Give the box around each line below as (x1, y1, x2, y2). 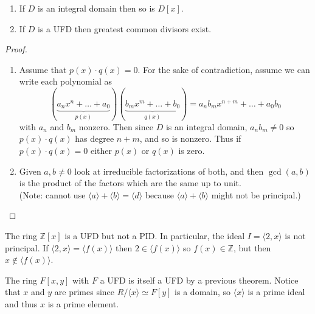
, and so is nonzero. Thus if (139, 132, 241, 145)
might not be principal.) (211, 188, 301, 201)
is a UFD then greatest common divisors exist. (38, 22, 212, 35)
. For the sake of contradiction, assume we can (137, 63, 310, 75)
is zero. (178, 144, 205, 156)
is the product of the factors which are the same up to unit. (19, 176, 241, 189)
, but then (233, 241, 271, 254)
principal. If (5, 241, 49, 254)
